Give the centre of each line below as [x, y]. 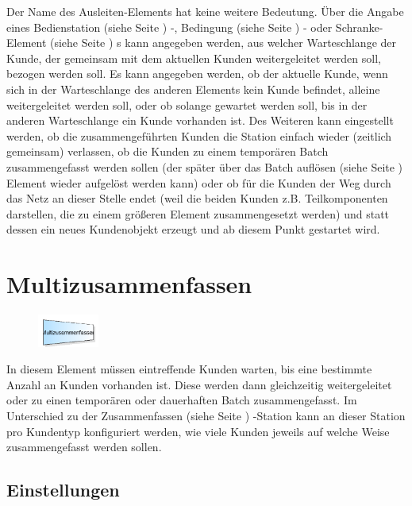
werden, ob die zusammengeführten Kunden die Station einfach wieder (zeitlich [199, 135]
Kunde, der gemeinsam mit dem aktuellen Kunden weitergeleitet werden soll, [194, 58]
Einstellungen [63, 490]
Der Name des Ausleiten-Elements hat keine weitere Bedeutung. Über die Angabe [205, 11]
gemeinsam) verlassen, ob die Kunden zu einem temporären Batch [167, 151]
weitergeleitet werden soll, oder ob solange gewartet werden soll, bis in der [187, 104]
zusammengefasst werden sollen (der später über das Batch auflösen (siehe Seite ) [205, 166]
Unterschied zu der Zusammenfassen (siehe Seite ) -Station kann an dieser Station [206, 416]
